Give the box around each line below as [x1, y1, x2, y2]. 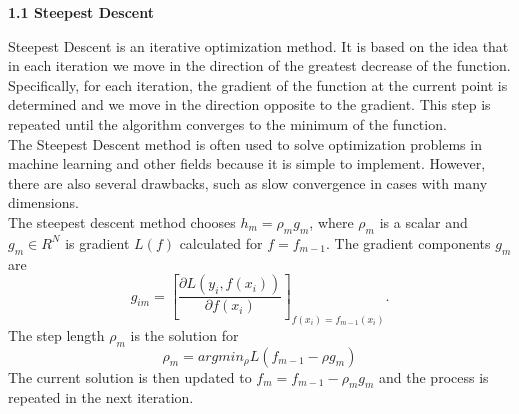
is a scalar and [379, 211, 468, 232]
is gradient [65, 232, 130, 253]
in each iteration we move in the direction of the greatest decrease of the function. [8, 55, 511, 76]
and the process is [379, 366, 489, 387]
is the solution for [130, 324, 239, 345]
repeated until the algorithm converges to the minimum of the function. [8, 113, 447, 134]
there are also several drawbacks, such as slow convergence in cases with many [8, 172, 488, 193]
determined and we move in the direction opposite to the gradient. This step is [8, 94, 491, 115]
